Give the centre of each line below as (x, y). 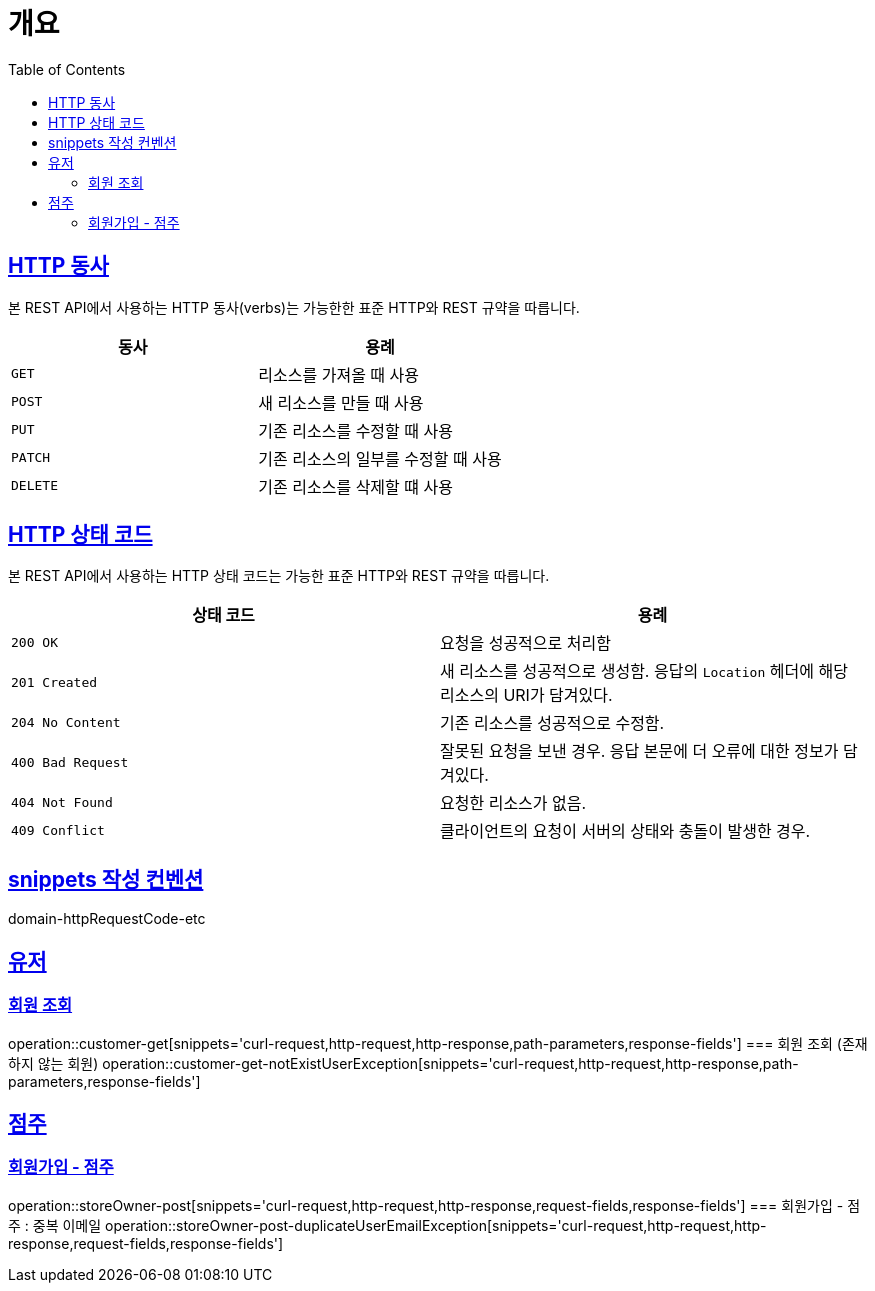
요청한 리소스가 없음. (513, 803)
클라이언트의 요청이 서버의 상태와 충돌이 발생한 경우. (625, 831)
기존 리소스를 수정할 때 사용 (355, 430)
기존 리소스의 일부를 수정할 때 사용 (380, 458)
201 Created (54, 682)
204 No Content (66, 722)
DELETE (34, 486)
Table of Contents (67, 69)
